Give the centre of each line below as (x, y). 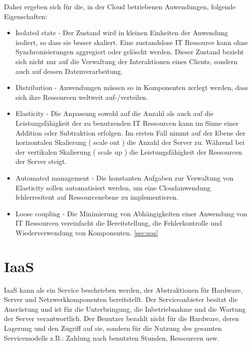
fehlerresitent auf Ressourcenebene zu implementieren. (97, 197)
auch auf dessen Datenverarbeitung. (69, 71)
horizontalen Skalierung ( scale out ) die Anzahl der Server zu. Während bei (130, 142)
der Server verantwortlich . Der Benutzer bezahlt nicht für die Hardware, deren (122, 318)
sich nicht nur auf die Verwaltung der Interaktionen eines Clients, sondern (126, 61)
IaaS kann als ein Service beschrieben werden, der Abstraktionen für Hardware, (123, 289)
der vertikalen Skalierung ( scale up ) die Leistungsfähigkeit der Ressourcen (129, 151)
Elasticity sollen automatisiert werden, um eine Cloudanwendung (113, 187)
